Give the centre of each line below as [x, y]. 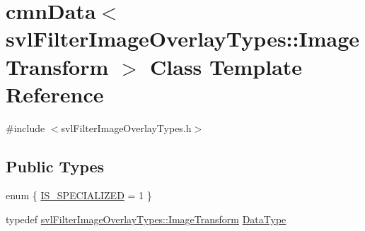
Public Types [55, 166]
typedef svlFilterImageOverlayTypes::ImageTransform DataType [146, 219]
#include [25, 128]
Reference [55, 94]
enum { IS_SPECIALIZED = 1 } [79, 195]
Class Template [226, 66]
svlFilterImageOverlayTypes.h [126, 128]
